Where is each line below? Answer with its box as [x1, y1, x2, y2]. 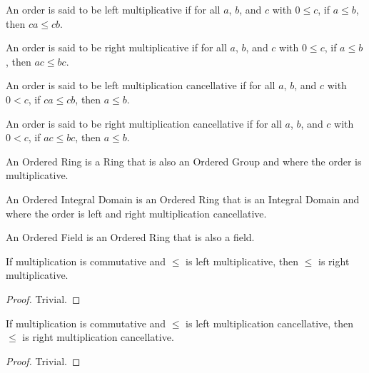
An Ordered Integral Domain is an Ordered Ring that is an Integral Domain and [6, 191, 360, 206]
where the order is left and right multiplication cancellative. [6, 205, 267, 220]
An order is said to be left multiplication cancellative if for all [6, 78, 276, 93]
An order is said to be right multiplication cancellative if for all [6, 116, 282, 131]
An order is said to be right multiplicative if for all [6, 40, 227, 55]
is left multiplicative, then [186, 253, 299, 268]
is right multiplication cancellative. [22, 329, 174, 344]
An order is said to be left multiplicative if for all [6, 2, 221, 16]
